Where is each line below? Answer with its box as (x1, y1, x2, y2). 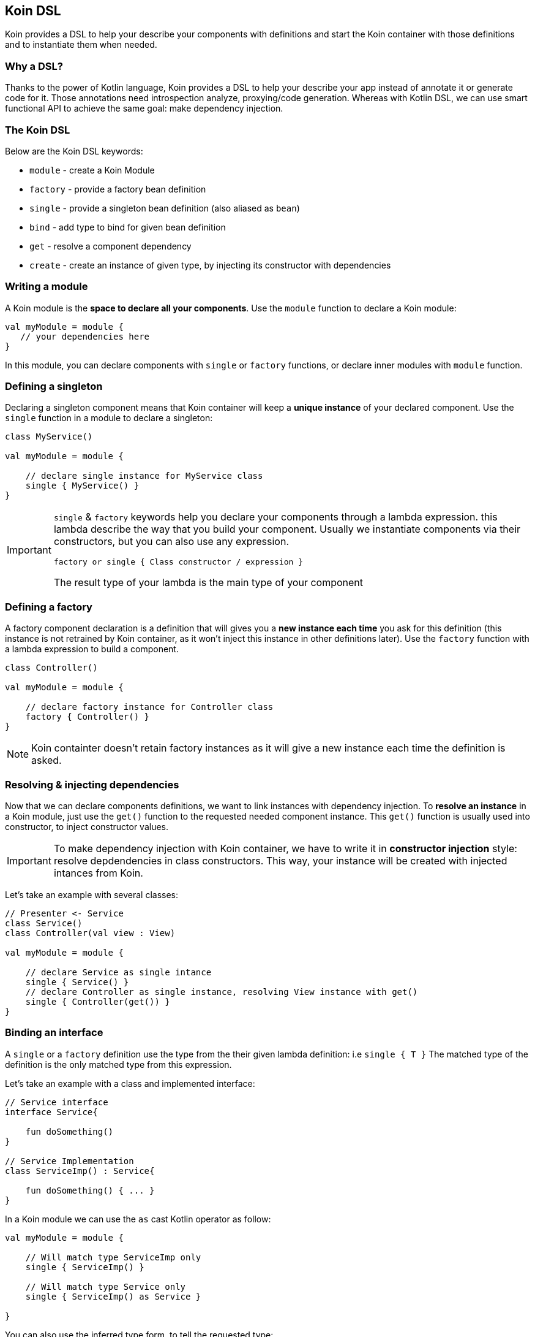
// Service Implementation (5, 1156, 134, 1166)
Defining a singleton (5, 380, 103, 393)
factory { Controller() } (25, 712, 150, 722)
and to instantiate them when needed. (5, 39, 157, 50)
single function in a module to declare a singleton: (5, 413, 213, 424)
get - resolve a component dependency (29, 240, 192, 251)
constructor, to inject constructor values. (5, 821, 169, 832)
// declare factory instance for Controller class (25, 702, 274, 712)
